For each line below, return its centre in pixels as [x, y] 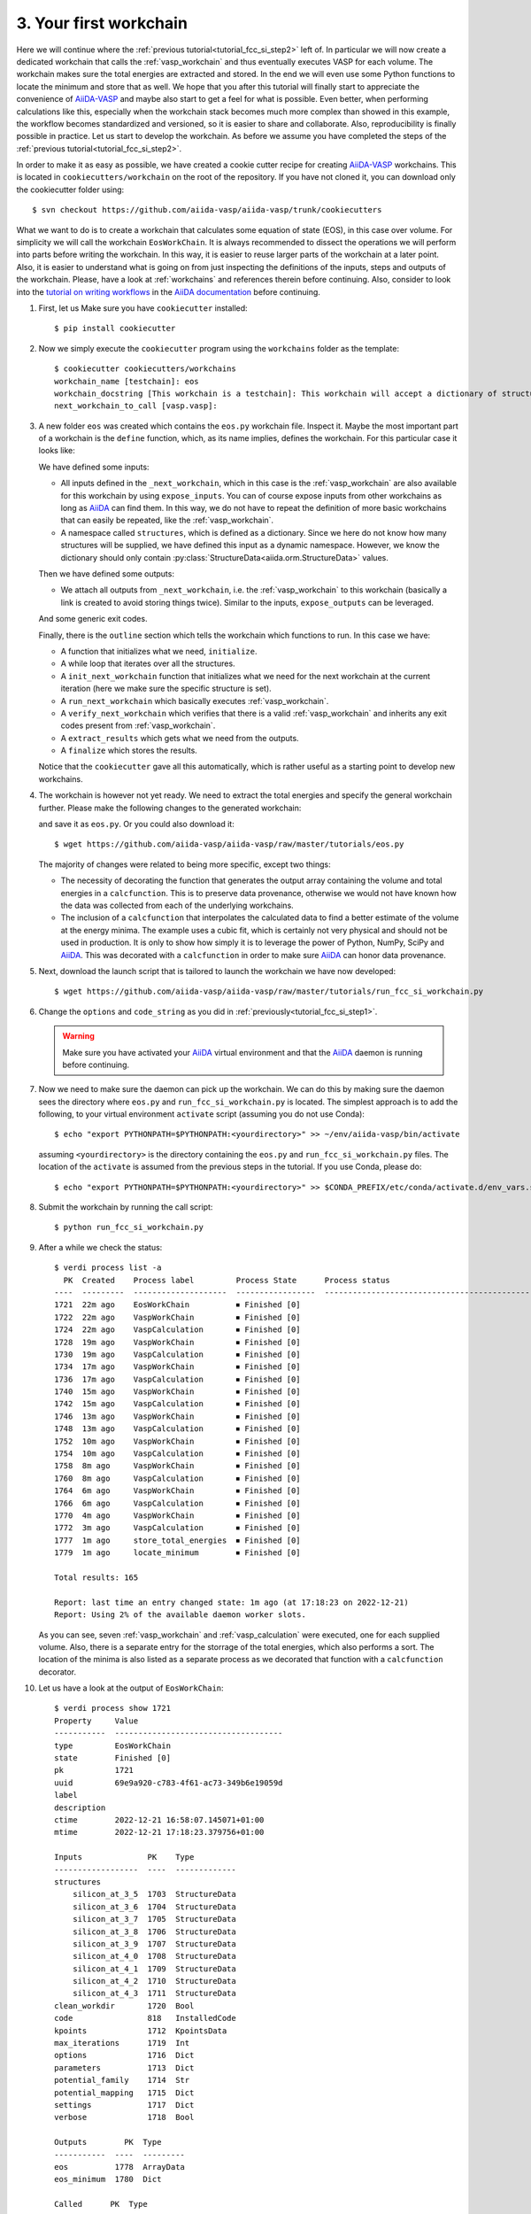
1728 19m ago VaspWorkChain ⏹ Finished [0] [177, 1342]
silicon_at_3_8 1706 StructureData [154, 1931]
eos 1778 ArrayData [120, 2167]
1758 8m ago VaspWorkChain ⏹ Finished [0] [177, 1466]
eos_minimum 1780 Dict [108, 2179]
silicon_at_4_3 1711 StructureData [154, 1993]
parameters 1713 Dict [124, 2067]
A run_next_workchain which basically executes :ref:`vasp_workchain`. [195, 701]
